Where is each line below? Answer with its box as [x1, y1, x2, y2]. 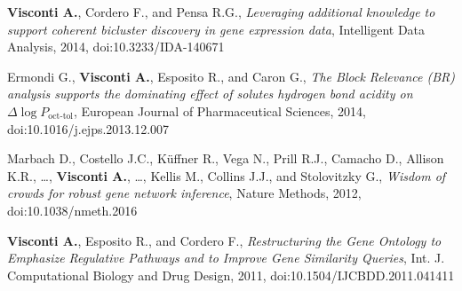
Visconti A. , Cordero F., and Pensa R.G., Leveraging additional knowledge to [7, 3, 435, 20]
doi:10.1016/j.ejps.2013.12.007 [7, 119, 170, 138]
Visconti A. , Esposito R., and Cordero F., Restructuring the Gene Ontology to [7, 231, 442, 249]
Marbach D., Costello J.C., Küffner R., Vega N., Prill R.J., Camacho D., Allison [7, 149, 444, 168]
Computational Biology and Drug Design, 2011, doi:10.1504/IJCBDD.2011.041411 [7, 265, 455, 284]
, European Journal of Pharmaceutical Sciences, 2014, [73, 101, 366, 120]
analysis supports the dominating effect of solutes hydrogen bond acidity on [7, 84, 413, 103]
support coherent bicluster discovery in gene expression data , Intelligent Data [7, 20, 426, 38]
